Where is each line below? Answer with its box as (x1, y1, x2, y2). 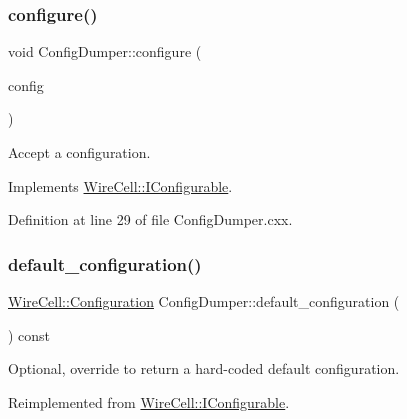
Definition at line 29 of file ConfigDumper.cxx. (8, 209, 293, 230)
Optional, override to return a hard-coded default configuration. (8, 358, 400, 379)
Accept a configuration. (8, 142, 151, 162)
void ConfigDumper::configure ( (8, 41, 202, 62)
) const (8, 324, 51, 345)
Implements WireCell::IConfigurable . (8, 175, 233, 196)
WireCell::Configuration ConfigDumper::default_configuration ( (8, 291, 400, 311)
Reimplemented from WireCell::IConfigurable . (8, 391, 290, 412)
